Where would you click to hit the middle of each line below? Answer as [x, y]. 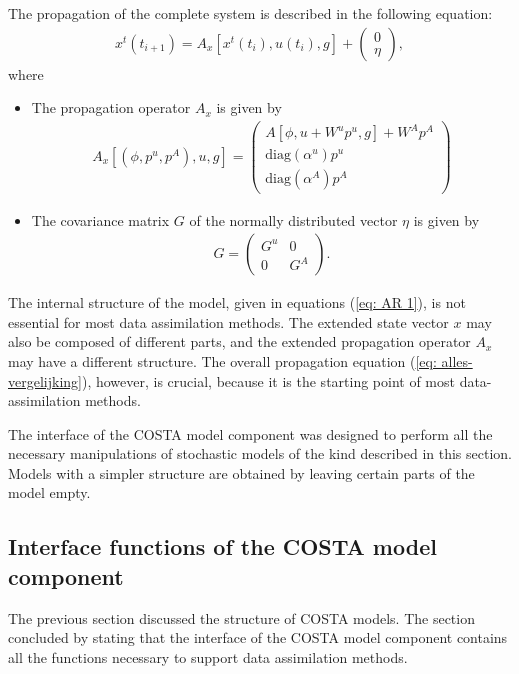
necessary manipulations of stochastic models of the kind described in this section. [260, 453]
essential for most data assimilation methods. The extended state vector [228, 321]
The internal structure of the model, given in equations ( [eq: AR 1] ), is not [237, 302]
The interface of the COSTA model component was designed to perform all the [250, 433]
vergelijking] [45, 380]
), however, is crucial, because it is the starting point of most [268, 380]
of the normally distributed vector [293, 219]
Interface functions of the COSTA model [222, 546]
